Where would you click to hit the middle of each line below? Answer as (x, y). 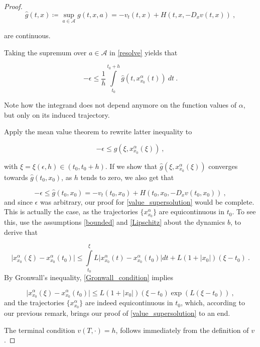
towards (16, 177)
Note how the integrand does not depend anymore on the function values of (120, 105)
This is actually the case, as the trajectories (71, 211)
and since (18, 201)
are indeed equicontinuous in (129, 302)
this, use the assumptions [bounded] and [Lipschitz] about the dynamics (115, 222)
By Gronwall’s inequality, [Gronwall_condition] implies (89, 277)
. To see (244, 211)
